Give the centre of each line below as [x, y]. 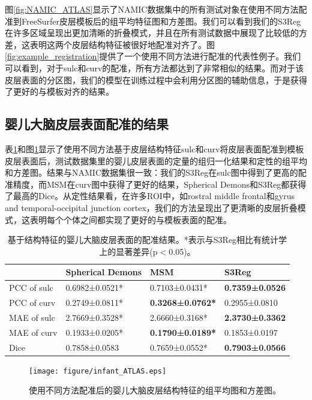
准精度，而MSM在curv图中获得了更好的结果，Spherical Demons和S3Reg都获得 [156, 184]
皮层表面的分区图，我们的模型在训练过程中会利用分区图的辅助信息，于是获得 [156, 79]
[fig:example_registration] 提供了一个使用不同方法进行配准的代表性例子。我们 [153, 56]
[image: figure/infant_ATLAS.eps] [98, 371]
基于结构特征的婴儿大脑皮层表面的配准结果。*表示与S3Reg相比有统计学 [147, 240]
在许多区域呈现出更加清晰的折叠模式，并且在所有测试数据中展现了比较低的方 [156, 33]
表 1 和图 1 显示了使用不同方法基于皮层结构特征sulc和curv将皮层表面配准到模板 [154, 148]
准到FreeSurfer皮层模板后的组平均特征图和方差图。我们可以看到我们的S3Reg [153, 21]
